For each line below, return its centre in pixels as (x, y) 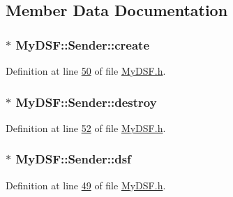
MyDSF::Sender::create (83, 44)
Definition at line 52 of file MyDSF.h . (86, 127)
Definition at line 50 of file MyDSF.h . (86, 71)
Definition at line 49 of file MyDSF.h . (86, 185)
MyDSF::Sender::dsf (73, 159)
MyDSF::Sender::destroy (86, 102)
